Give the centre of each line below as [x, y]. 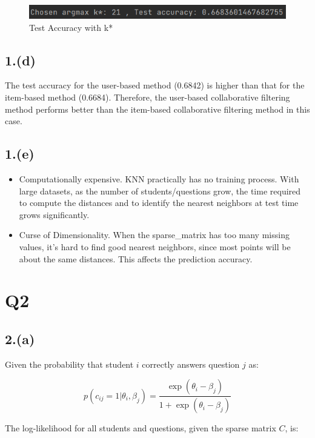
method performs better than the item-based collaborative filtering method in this [157, 109]
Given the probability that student [69, 364]
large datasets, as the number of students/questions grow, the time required [160, 191]
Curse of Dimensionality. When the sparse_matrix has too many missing [154, 235]
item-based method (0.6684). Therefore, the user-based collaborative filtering [148, 97]
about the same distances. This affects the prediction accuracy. [136, 258]
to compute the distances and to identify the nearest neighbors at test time [159, 203]
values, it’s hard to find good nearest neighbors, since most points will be [155, 247]
